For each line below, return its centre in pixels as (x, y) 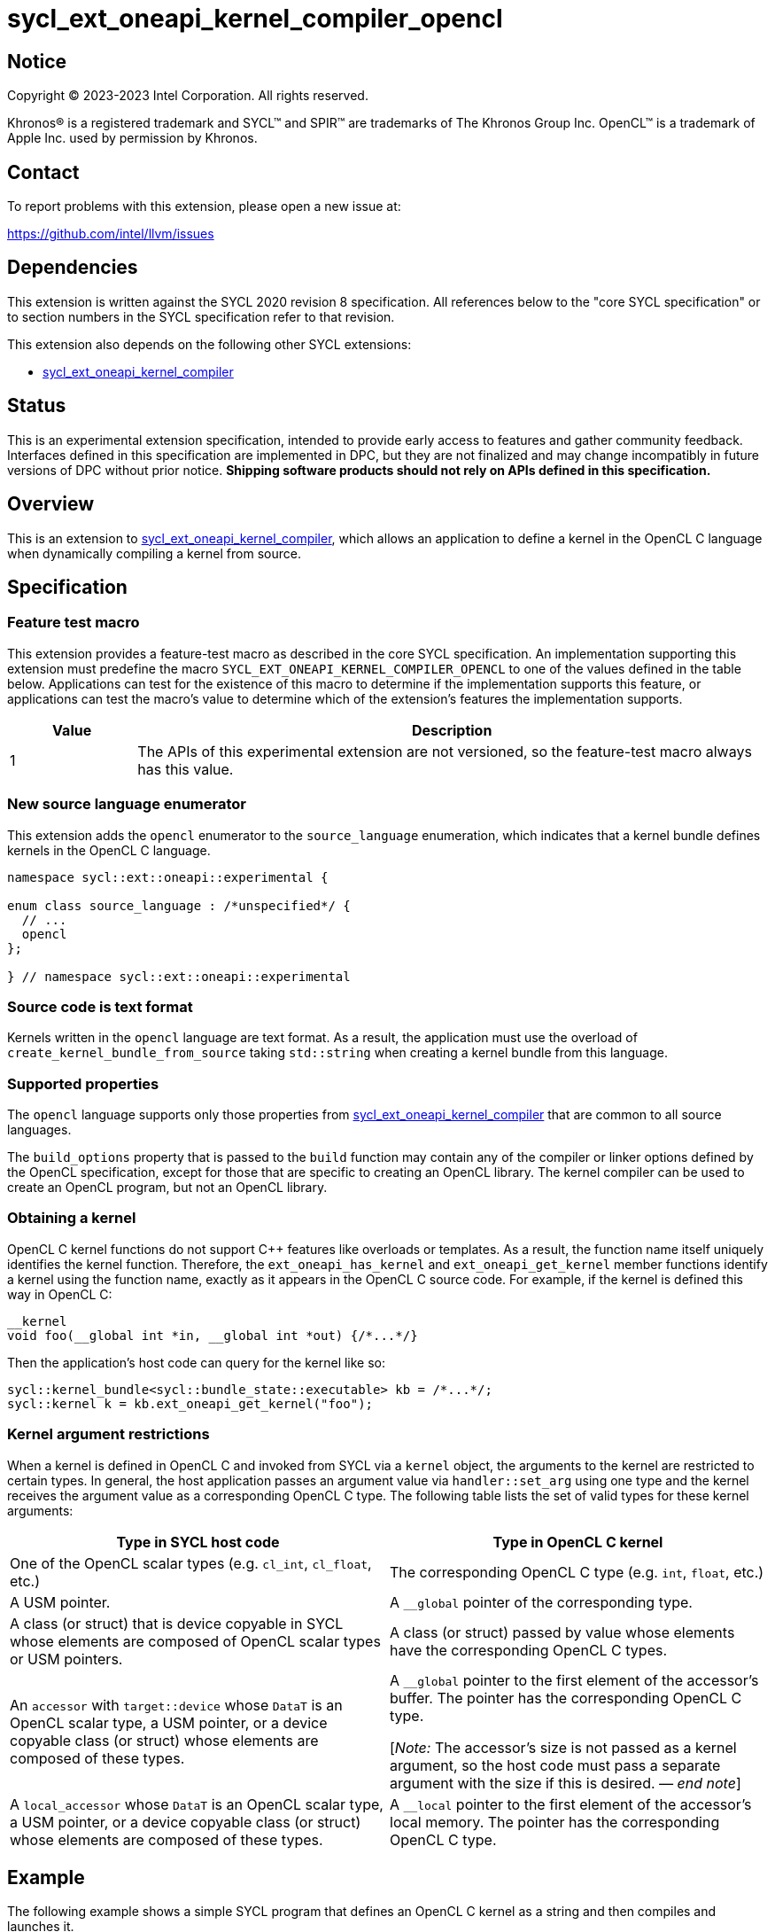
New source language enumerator (127, 804)
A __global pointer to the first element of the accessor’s (574, 1680)
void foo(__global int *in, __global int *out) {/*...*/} (213, 1335)
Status (37, 406)
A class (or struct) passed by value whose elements (562, 1632)
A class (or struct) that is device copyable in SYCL (177, 1623)
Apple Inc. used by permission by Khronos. (132, 138)
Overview (51, 504)
